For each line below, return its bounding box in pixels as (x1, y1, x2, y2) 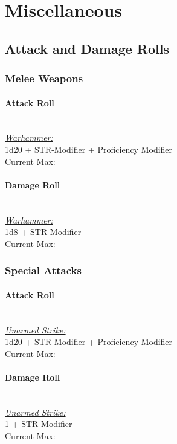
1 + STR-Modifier (5, 417, 72, 430)
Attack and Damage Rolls (5, 39, 169, 57)
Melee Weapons (5, 71, 83, 86)
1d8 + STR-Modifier (5, 225, 82, 238)
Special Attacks (5, 263, 82, 278)
